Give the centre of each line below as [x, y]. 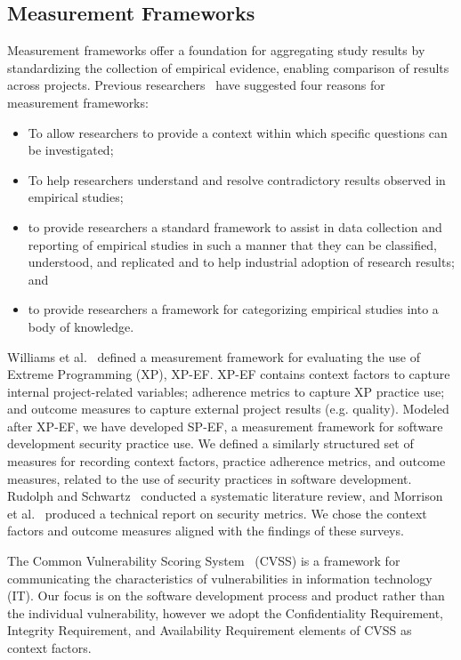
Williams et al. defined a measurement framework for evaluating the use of [214, 356]
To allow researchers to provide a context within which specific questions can [238, 132]
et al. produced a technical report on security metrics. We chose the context [217, 513]
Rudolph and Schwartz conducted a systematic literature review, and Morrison [225, 496]
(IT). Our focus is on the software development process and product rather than [226, 596]
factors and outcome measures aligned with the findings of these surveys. [206, 531]
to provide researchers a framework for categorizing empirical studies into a [233, 309]
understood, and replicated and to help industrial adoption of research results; [241, 262]
